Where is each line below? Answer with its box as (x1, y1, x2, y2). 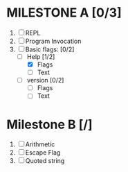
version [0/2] (26, 76, 64, 85)
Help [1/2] (26, 52, 55, 60)
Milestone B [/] (6, 117, 93, 132)
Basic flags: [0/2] (25, 45, 75, 53)
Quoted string (25, 157, 65, 165)
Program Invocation (25, 37, 82, 45)
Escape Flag (25, 148, 61, 157)
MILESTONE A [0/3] (6, 5, 122, 21)
